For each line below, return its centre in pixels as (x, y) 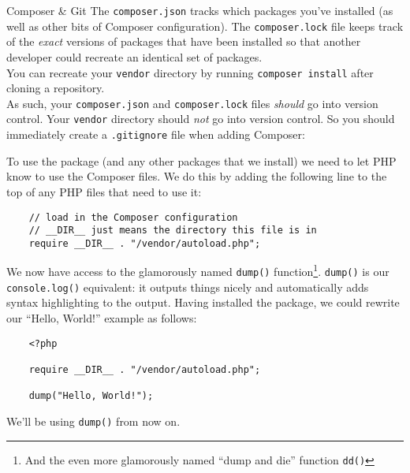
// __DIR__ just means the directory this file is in (173, 231)
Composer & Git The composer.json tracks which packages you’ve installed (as (200, 10)
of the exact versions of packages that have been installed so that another (184, 41)
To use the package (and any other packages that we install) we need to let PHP (201, 160)
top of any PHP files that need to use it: (104, 191)
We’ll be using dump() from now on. (93, 421)
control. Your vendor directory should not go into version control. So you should (201, 119)
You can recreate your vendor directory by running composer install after (190, 72)
